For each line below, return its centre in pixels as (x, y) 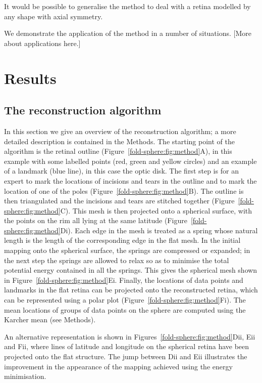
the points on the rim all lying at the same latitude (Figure (96, 220)
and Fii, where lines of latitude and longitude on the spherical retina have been (127, 346)
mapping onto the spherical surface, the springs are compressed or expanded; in (127, 250)
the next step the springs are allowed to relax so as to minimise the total (117, 260)
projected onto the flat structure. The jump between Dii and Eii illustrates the (126, 356)
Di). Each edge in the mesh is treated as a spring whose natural (159, 230)
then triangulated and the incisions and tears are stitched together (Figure (119, 201)
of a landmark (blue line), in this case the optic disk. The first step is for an (121, 171)
